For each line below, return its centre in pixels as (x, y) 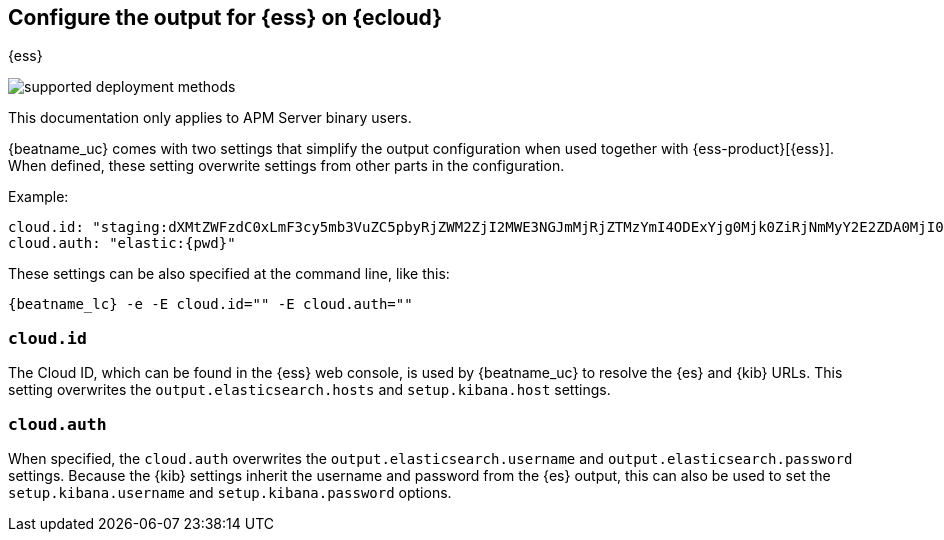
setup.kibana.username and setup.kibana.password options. (230, 492)
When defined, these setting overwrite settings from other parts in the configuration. (286, 166)
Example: (38, 197)
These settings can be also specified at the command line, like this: (229, 274)
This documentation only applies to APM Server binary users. (210, 118)
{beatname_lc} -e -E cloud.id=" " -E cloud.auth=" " (210, 304)
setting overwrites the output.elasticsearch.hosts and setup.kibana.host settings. (309, 390)
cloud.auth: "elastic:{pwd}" (122, 243)
